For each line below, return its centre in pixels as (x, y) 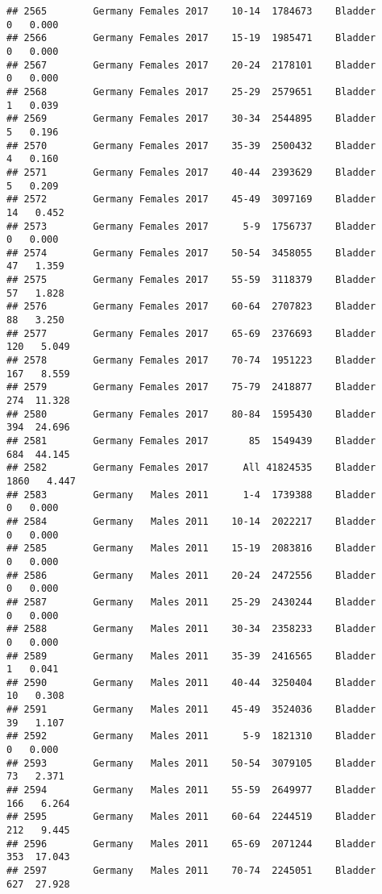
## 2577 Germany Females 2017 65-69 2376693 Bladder (191, 333)
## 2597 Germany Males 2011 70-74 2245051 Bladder (191, 871)
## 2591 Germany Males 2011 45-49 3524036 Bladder (191, 710)
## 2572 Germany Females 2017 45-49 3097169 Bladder (191, 200)
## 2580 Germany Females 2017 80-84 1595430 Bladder (191, 414)
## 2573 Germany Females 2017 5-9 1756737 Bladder (191, 226)
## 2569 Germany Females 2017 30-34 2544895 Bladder (191, 119)
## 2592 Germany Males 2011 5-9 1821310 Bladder (191, 736)
